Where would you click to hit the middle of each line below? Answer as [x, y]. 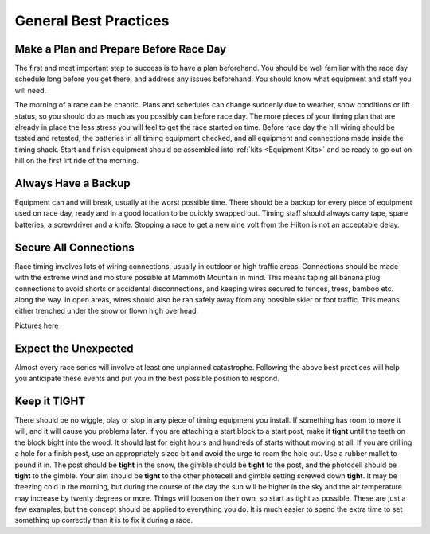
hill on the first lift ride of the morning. [77, 161]
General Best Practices [92, 21]
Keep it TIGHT [50, 401]
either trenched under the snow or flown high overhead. [107, 311]
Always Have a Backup [72, 183]
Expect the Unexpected [74, 348]
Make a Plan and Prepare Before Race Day [121, 49]
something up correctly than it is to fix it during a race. [104, 520]
